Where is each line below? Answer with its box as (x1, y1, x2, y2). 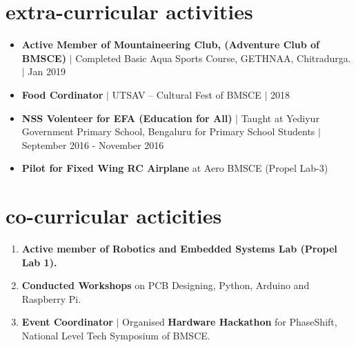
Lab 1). (21, 255, 57, 269)
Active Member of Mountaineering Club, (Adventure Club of (21, 37, 319, 52)
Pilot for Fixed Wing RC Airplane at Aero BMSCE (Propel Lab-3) (21, 161, 328, 175)
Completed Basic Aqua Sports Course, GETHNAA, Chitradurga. (75, 50, 351, 65)
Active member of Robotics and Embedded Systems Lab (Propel (21, 241, 337, 255)
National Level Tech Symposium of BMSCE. (21, 328, 210, 342)
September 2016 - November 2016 (21, 137, 164, 152)
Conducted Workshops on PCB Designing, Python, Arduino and (21, 278, 310, 293)
